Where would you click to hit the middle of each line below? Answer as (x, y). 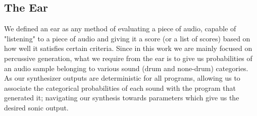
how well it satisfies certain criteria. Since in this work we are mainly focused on (128, 48)
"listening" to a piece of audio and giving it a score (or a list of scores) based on (127, 38)
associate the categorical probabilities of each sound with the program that (120, 88)
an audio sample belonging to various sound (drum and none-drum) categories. (126, 68)
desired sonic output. (36, 107)
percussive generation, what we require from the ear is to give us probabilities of (128, 58)
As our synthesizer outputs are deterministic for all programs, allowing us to (122, 78)
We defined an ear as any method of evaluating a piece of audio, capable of (120, 28)
